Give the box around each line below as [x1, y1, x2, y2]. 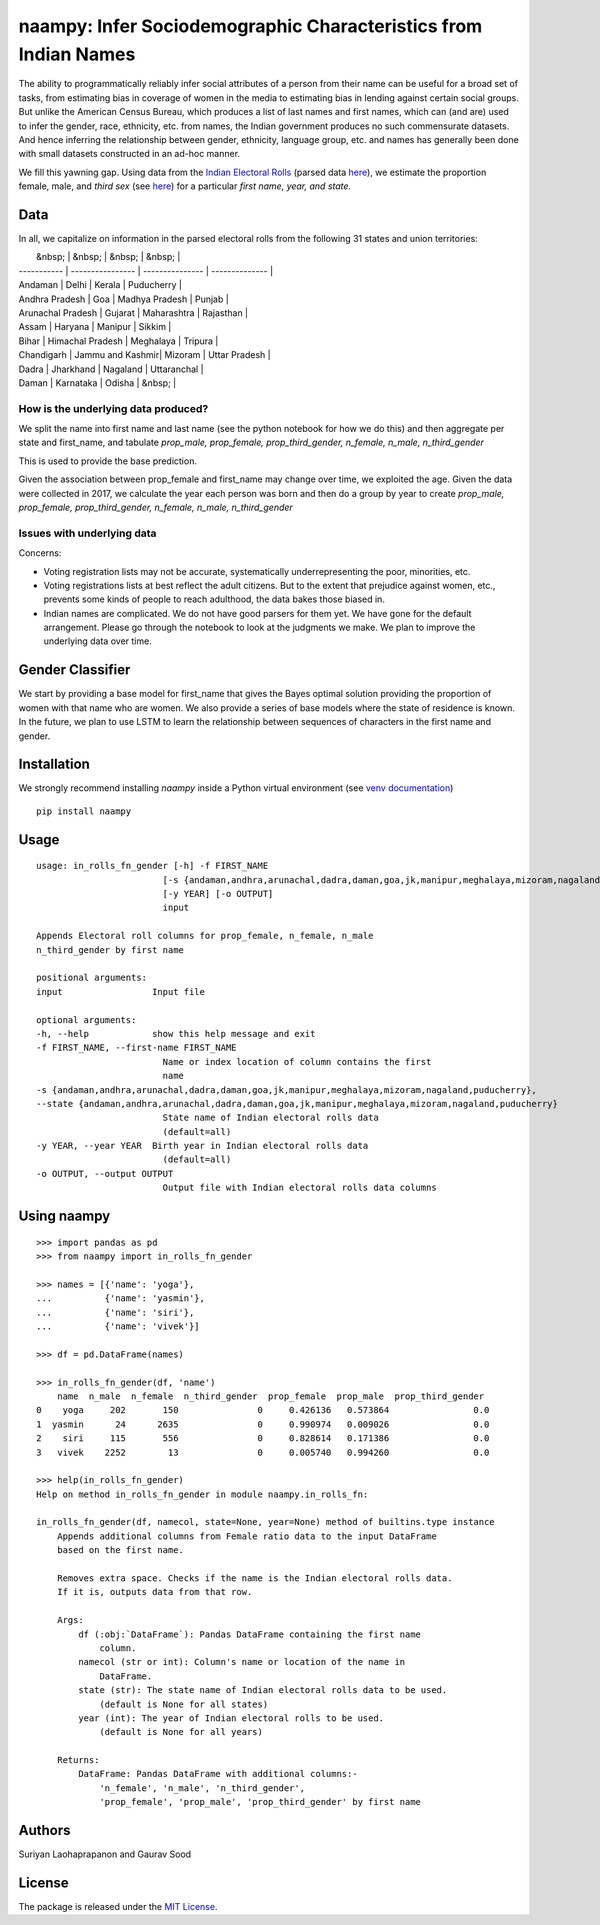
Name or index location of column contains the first [162, 1056, 432, 1067]
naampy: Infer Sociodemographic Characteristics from [18, 15, 483, 37]
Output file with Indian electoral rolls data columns [162, 1182, 437, 1194]
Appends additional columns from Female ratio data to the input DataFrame [56, 1530, 437, 1542]
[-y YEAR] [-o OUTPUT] [162, 888, 274, 900]
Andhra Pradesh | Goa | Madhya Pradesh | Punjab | [18, 293, 229, 305]
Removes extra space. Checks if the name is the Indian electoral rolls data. [56, 1573, 453, 1584]
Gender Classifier [18, 661, 131, 679]
